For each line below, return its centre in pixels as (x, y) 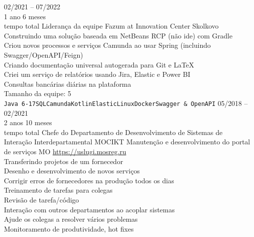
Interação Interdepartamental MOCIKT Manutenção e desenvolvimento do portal (127, 142)
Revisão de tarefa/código (42, 199)
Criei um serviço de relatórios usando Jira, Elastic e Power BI (97, 74)
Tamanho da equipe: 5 (38, 93)
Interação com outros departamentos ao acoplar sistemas (89, 209)
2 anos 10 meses (28, 122)
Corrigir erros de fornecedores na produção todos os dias (89, 180)
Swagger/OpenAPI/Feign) (44, 54)
